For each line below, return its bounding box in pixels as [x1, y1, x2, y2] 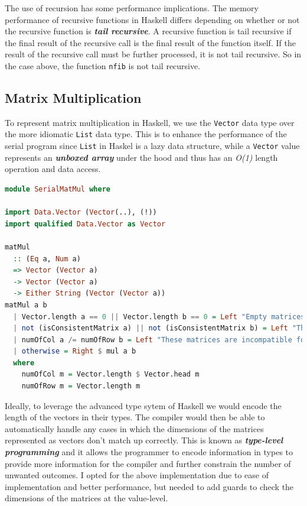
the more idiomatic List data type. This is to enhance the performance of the [5, 128, 287, 140]
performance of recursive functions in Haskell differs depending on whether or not [5, 13, 300, 25]
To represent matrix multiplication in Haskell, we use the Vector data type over [5, 116, 295, 128]
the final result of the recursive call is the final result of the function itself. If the [5, 36, 296, 48]
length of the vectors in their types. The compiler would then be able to [5, 411, 265, 423]
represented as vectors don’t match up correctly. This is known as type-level [5, 434, 283, 446]
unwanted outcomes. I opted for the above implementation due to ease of [5, 469, 269, 481]
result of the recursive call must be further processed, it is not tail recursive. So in [5, 48, 302, 60]
